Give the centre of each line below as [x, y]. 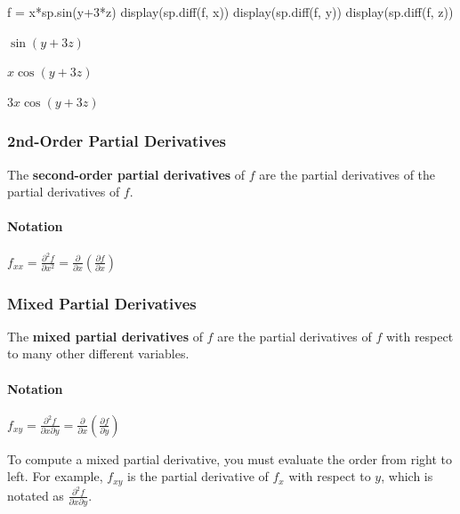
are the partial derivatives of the [347, 174]
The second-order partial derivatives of [126, 174]
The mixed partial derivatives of [105, 336]
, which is [407, 476]
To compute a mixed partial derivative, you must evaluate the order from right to [230, 458]
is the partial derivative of [198, 476]
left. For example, [55, 476]
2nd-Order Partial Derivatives [117, 141]
